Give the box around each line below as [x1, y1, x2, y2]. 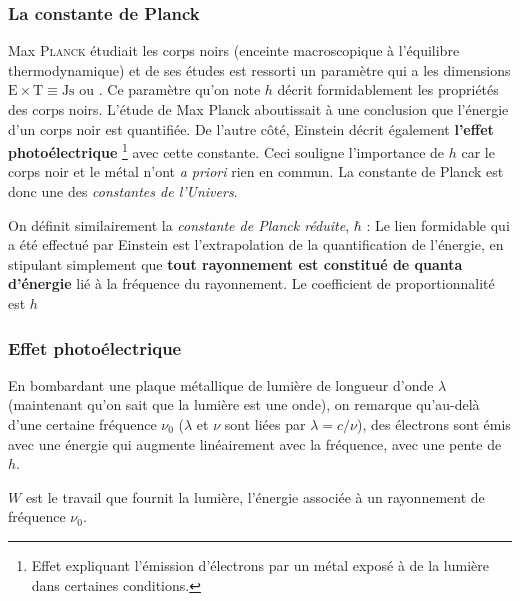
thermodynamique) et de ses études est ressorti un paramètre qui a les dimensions [8, 59, 511, 80]
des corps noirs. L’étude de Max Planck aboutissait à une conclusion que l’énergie [8, 99, 509, 119]
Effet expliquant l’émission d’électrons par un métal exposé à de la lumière [31, 554, 489, 575]
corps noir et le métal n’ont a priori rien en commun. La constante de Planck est [8, 161, 504, 182]
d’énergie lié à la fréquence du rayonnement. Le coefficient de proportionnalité [8, 273, 495, 294]
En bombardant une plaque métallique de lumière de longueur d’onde [8, 374, 434, 395]
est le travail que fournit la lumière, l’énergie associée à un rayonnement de [25, 486, 485, 507]
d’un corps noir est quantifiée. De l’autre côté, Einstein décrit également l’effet [8, 118, 494, 139]
